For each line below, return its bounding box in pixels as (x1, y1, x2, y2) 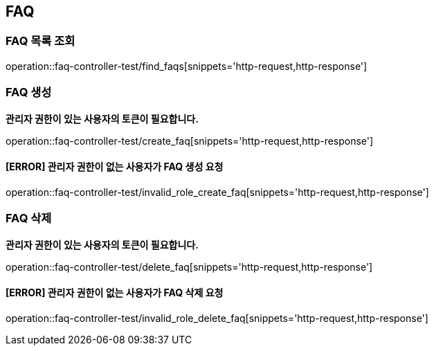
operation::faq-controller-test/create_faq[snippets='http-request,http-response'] (6, 134, 374, 147)
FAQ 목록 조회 (6, 34, 75, 48)
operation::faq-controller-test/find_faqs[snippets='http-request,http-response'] (6, 60, 368, 72)
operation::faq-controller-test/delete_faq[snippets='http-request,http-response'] (6, 260, 373, 273)
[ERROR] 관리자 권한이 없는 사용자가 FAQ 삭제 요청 (6, 287, 224, 299)
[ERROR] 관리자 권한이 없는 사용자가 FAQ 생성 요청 (6, 161, 224, 173)
